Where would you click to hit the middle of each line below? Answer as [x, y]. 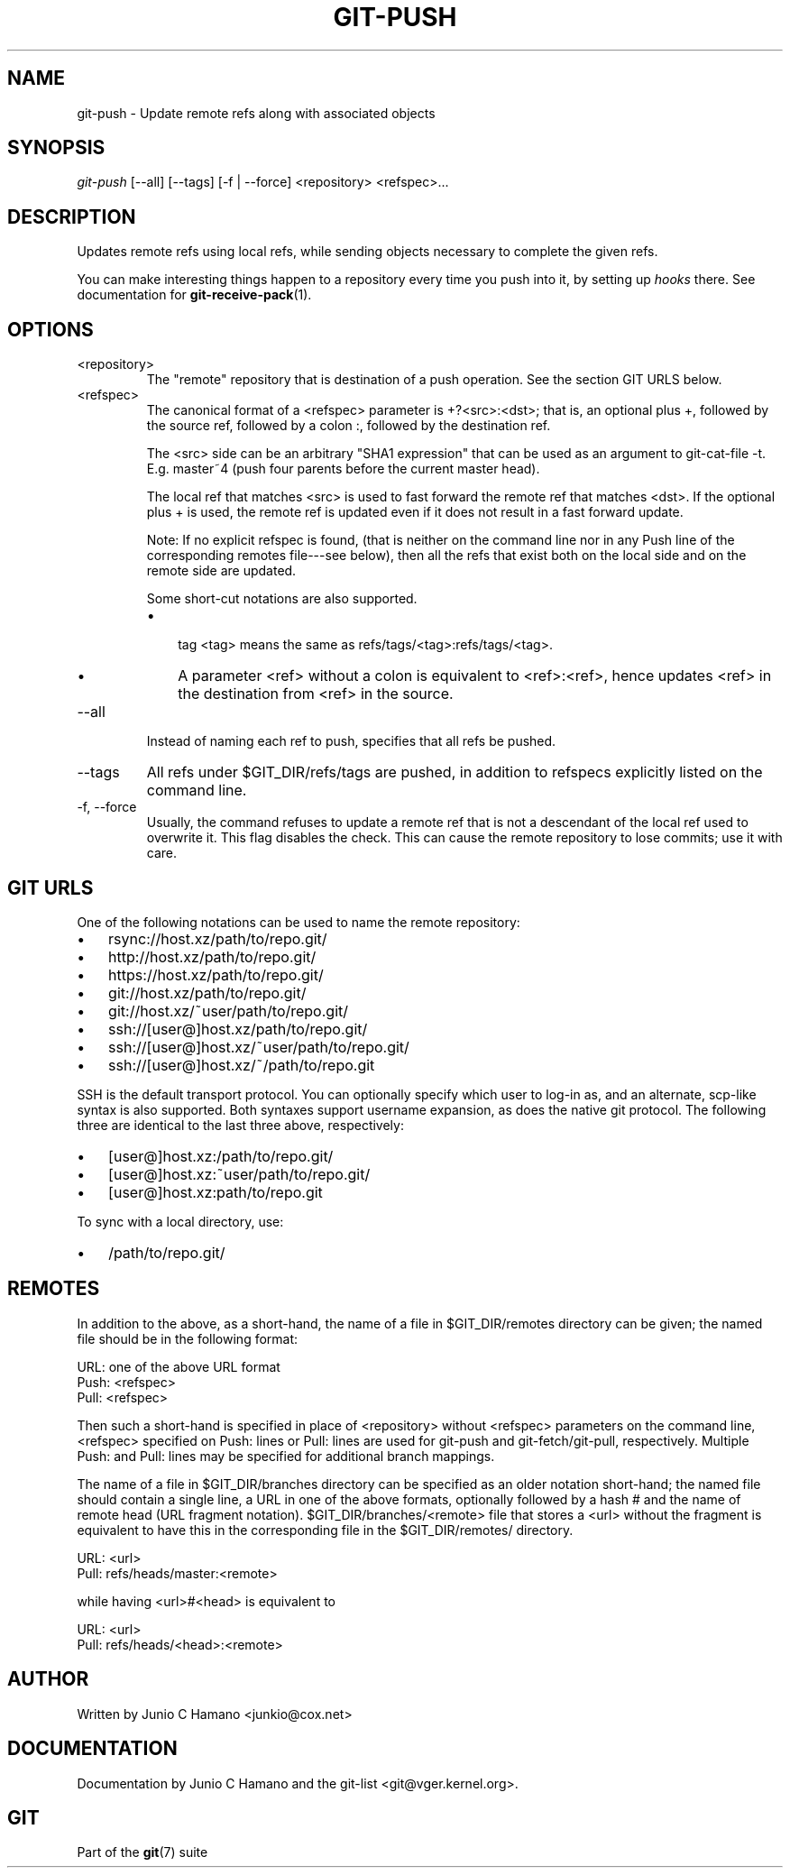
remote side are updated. [221, 571]
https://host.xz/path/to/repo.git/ [216, 974]
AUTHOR [48, 1679]
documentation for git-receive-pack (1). [194, 295]
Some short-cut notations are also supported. [282, 599]
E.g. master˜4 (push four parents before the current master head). [343, 469]
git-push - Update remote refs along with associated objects [256, 113]
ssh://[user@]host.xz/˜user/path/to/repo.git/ [259, 1047]
